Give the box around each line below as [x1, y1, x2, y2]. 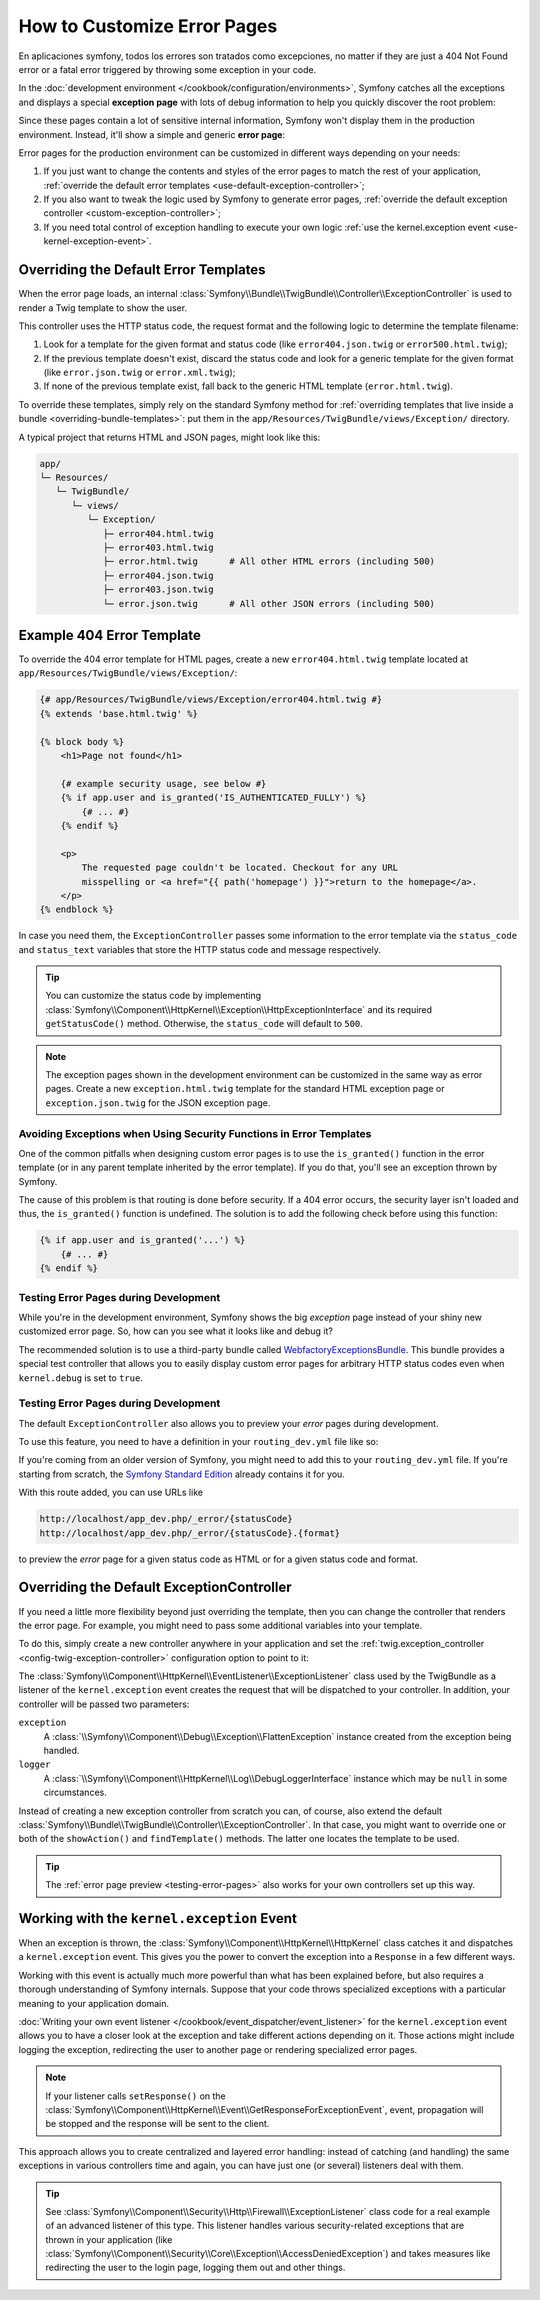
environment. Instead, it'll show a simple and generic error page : [18, 128, 285, 140]
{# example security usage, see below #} [60, 778, 267, 789]
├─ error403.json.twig [102, 584, 214, 595]
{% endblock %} [39, 904, 114, 915]
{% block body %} [39, 736, 125, 747]
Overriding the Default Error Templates [18, 261, 266, 279]
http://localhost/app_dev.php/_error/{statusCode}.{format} [39, 1527, 341, 1539]
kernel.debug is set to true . [18, 1371, 144, 1384]
